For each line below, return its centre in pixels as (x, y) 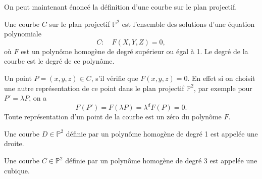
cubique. (17, 170)
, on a (38, 98)
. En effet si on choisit (221, 78)
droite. (14, 143)
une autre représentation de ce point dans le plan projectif (94, 88)
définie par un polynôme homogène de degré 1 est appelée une (162, 133)
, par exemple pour (223, 88)
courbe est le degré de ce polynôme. (59, 61)
